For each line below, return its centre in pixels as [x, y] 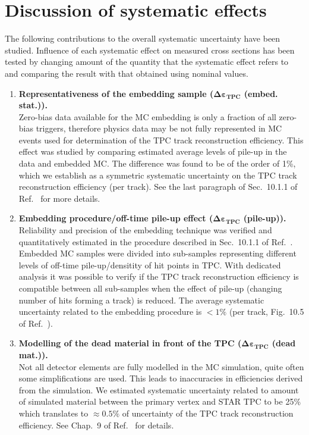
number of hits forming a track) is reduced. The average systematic [141, 300]
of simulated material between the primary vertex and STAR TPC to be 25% [160, 401]
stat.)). [33, 105]
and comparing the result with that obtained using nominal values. [127, 73]
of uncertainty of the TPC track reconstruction [208, 413]
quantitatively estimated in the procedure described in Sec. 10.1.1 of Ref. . [156, 241]
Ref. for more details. [59, 198]
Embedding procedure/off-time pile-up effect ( [116, 218]
